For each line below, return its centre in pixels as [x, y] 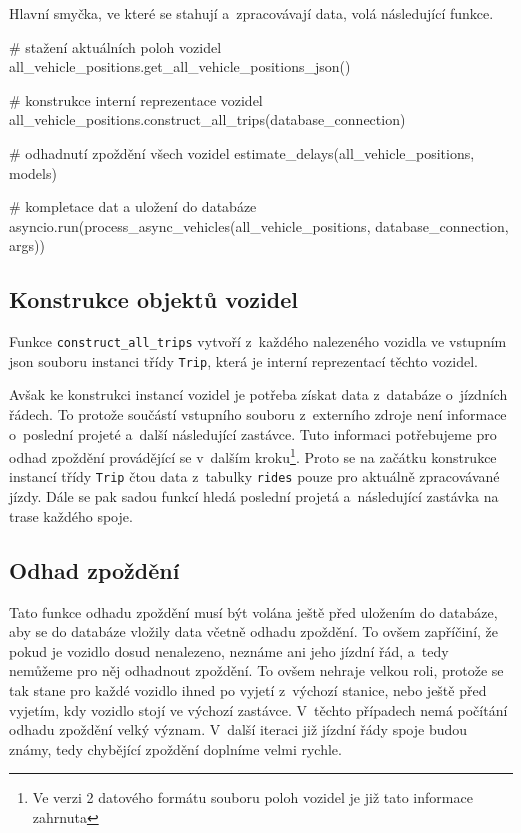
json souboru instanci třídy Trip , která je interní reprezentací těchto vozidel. [243, 360]
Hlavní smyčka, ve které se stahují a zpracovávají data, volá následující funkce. [251, 13]
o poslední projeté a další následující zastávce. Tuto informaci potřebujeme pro [253, 433]
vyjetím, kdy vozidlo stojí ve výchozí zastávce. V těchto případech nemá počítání [258, 709]
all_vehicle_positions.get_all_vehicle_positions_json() [180, 66]
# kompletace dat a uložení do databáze [133, 206]
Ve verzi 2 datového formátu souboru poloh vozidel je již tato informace [252, 797]
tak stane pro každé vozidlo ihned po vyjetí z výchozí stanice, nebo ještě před [248, 689]
